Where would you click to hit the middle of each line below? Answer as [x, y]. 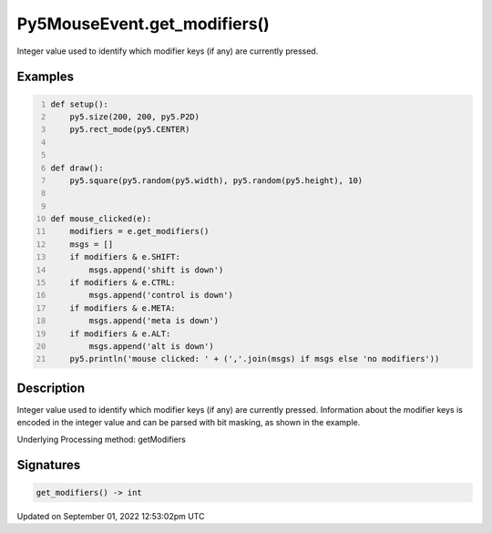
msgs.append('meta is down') [154, 321]
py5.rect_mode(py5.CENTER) [130, 129]
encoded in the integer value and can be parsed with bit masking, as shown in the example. [189, 423]
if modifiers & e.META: [123, 308]
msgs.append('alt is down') [151, 346]
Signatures [49, 465]
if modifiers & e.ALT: [120, 333]
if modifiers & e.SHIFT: [125, 257]
